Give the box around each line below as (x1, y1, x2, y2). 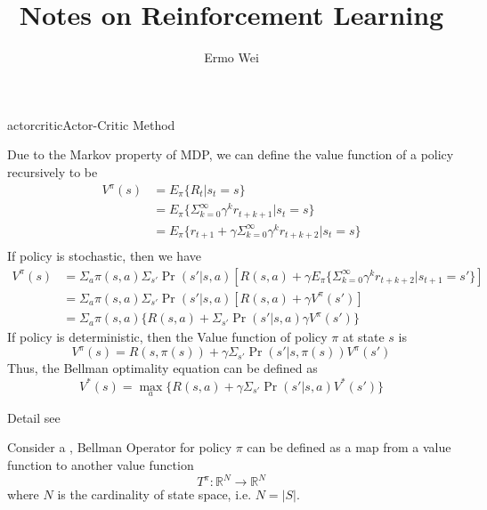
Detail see (7, 408, 61, 426)
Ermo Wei (204, 48, 259, 67)
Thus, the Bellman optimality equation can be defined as (7, 359, 318, 377)
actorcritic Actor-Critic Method (7, 115, 175, 134)
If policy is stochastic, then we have (7, 247, 201, 265)
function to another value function (7, 455, 194, 474)
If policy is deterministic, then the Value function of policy (7, 328, 328, 346)
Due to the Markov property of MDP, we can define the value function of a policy (7, 145, 454, 164)
